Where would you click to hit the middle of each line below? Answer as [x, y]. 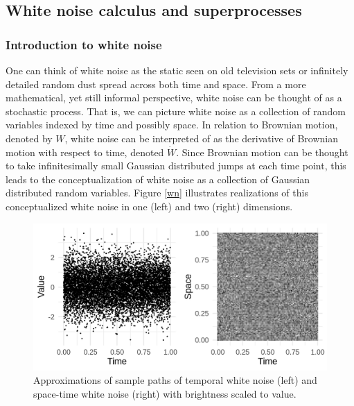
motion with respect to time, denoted [85, 152]
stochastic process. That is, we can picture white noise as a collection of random [176, 111]
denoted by [29, 138]
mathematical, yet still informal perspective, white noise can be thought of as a [174, 98]
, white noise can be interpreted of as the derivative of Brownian [201, 138]
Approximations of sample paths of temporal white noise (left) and [175, 380]
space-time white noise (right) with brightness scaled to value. [165, 393]
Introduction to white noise [84, 44]
